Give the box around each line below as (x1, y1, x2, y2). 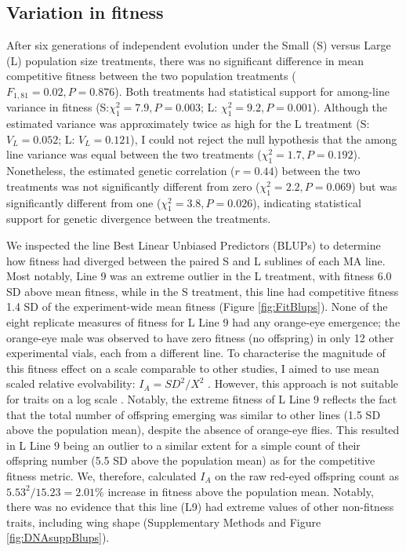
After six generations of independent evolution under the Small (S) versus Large (6, 37, 391, 53)
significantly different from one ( (6, 194, 161, 210)
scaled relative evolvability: (6, 375, 136, 392)
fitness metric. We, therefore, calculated (6, 467, 197, 483)
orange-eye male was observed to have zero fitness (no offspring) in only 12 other (6, 329, 394, 345)
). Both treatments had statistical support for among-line (114, 82, 390, 99)
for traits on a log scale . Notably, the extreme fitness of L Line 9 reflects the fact (6, 390, 397, 407)
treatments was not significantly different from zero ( (6, 177, 260, 194)
